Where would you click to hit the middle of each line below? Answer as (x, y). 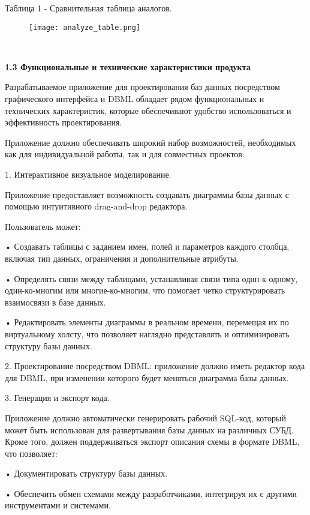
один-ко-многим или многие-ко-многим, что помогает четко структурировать (145, 290)
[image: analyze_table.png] (85, 27)
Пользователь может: (43, 226)
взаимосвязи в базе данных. (55, 302)
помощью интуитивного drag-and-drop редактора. (96, 206)
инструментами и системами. (58, 505)
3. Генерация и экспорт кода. (57, 398)
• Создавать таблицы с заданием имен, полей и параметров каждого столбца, (147, 246)
